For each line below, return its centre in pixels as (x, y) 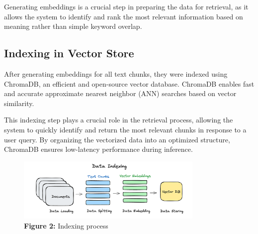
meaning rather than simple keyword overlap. (73, 26)
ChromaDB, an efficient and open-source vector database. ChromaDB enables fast (129, 83)
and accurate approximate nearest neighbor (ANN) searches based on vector (120, 93)
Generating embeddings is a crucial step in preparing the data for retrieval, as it (126, 6)
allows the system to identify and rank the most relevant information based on (124, 16)
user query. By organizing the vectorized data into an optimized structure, (117, 139)
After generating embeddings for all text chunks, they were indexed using (116, 73)
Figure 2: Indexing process (66, 225)
